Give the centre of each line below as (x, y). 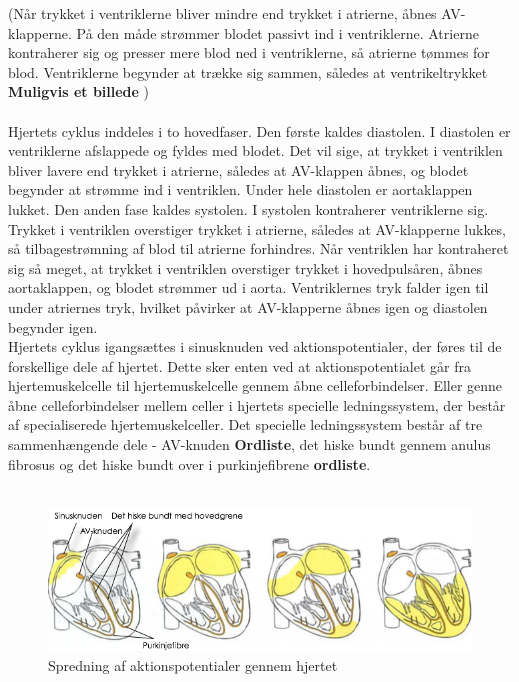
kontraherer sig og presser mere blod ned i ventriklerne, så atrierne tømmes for (249, 52)
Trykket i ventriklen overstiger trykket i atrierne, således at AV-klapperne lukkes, (257, 228)
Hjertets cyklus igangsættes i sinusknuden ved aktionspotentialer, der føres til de (255, 346)
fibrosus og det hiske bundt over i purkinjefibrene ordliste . (189, 463)
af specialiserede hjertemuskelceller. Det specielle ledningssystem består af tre (245, 424)
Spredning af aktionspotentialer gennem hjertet (193, 664)
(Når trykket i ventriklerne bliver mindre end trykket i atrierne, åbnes (222, 13)
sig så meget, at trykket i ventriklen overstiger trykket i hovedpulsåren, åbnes (245, 267)
